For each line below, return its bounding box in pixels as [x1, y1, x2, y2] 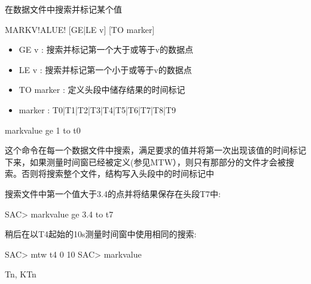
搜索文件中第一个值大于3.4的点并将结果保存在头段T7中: [5, 187, 221, 200]
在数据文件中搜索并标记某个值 [5, 3, 122, 15]
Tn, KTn [5, 268, 36, 280]
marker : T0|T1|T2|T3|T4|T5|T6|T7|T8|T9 [19, 103, 176, 116]
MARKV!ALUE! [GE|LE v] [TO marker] [5, 23, 155, 35]
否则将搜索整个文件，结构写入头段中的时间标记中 [21, 167, 214, 180]
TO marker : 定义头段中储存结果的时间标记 [19, 83, 185, 96]
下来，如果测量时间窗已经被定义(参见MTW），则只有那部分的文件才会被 [5, 155, 286, 168]
